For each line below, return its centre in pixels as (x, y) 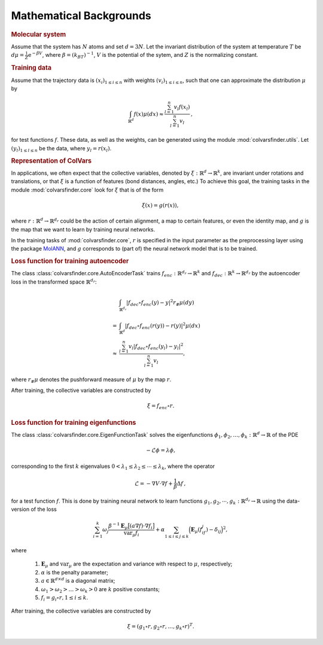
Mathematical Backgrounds (81, 16)
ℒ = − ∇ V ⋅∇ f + (154, 483)
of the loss (44, 509)
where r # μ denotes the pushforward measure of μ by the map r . (91, 380)
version (20, 509)
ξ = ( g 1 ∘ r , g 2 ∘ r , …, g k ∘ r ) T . (161, 627)
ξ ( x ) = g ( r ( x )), (160, 205)
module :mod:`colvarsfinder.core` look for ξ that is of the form (87, 190)
